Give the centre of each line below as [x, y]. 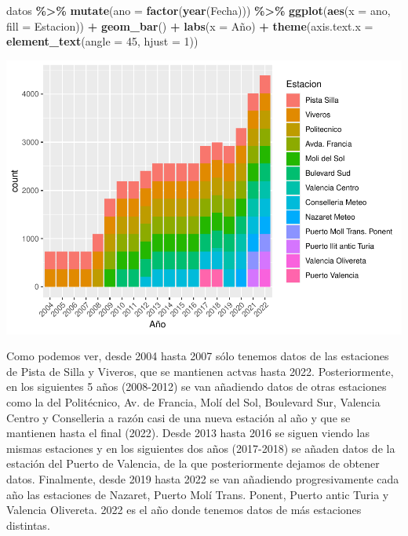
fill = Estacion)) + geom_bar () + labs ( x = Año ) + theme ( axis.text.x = [190, 26]
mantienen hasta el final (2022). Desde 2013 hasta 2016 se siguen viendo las [188, 433]
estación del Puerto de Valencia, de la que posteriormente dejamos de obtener [193, 463]
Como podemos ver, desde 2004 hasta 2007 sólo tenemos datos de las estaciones [198, 356]
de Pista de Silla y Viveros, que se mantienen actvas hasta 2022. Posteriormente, [200, 371]
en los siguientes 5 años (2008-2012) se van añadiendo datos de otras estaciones [197, 387]
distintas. [28, 525]
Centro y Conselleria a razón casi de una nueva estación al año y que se [178, 417]
